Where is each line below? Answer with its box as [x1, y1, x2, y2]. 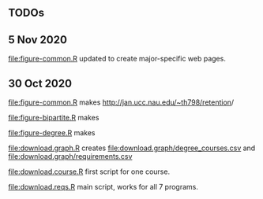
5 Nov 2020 [8, 33, 67, 46]
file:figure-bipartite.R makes [8, 113, 100, 123]
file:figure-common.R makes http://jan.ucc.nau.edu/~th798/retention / [8, 98, 235, 107]
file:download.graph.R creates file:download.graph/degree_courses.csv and [8, 143, 256, 153]
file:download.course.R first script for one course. [8, 167, 171, 176]
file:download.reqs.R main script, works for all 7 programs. [8, 182, 199, 192]
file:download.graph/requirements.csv [8, 152, 133, 161]
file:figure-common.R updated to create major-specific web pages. [8, 54, 227, 64]
